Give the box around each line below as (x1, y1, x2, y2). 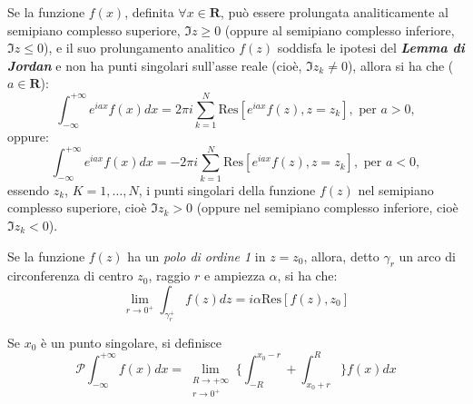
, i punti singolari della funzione (138, 180, 316, 199)
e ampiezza (204, 266, 265, 285)
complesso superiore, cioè (7, 198, 147, 217)
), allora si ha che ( (347, 55, 454, 74)
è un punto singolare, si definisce (41, 332, 222, 351)
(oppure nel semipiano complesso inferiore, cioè (196, 198, 458, 217)
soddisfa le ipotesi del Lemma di (277, 38, 465, 57)
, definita (124, 3, 174, 21)
